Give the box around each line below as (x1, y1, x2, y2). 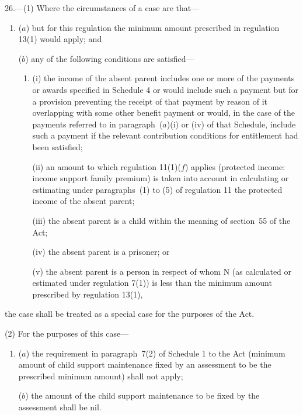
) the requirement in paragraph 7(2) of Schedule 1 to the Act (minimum (26, 347, 285, 359)
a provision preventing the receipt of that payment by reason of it (32, 95, 268, 107)
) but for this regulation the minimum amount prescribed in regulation (26, 21, 280, 33)
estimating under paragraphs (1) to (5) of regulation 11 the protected (32, 183, 283, 195)
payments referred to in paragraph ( (32, 117, 163, 130)
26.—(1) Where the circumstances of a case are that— (5, 2, 200, 13)
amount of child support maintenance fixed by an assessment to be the (18, 358, 271, 371)
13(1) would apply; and (18, 33, 102, 45)
